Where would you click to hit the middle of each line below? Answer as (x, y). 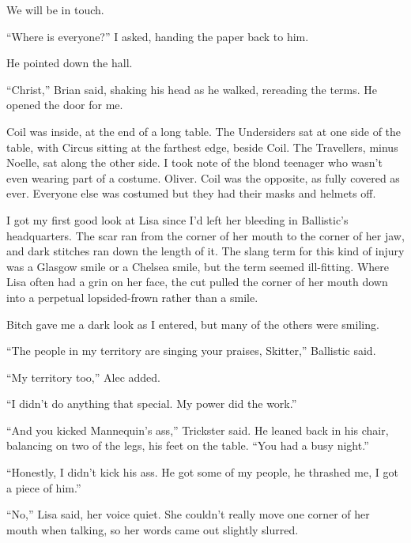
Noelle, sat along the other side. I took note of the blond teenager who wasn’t (194, 162)
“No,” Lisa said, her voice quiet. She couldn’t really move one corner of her (188, 514)
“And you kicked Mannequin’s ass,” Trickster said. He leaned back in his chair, (198, 430)
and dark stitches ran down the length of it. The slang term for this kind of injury (205, 251)
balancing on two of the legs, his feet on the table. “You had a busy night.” (188, 445)
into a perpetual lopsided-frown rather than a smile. (132, 297)
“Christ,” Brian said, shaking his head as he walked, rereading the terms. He (192, 89)
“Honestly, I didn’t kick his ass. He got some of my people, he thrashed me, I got (202, 472)
